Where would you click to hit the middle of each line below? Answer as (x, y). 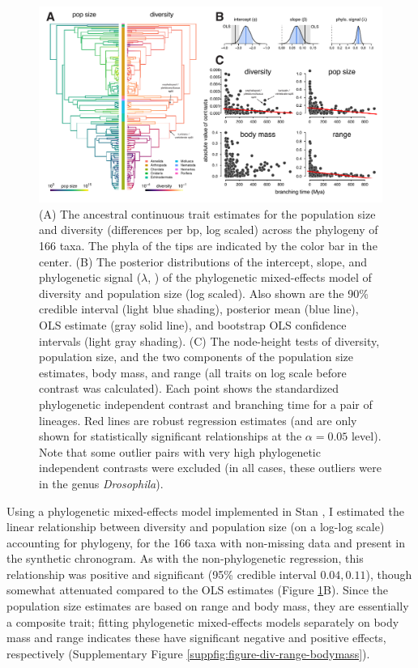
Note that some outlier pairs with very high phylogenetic (180, 451)
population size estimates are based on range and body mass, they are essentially (208, 606)
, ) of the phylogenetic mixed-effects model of (260, 277)
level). (366, 436)
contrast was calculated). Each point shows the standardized (189, 388)
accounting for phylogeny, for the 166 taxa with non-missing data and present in (206, 542)
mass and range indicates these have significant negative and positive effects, (196, 638)
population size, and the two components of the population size (196, 357)
